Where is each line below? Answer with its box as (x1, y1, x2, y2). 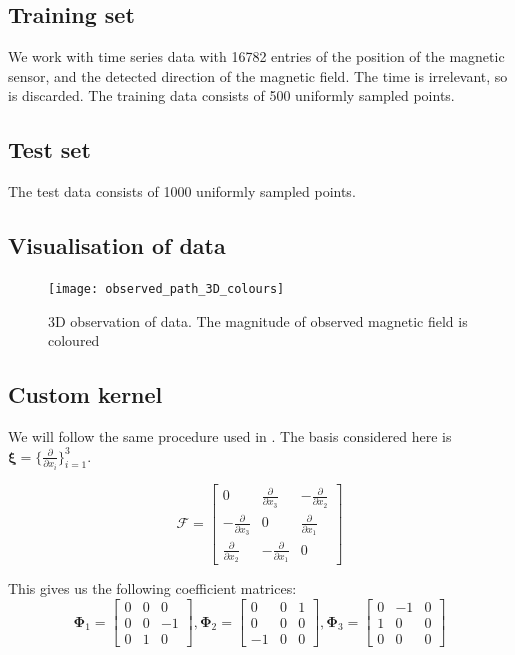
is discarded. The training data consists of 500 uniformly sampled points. (8, 85, 455, 106)
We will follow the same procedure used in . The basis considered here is (8, 426, 452, 447)
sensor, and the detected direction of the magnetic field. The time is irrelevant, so (8, 65, 508, 86)
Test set (8, 134, 91, 165)
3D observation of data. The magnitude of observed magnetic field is (48, 310, 468, 331)
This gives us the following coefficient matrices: (8, 578, 297, 599)
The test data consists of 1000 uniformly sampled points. (8, 181, 356, 202)
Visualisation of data (8, 230, 226, 261)
